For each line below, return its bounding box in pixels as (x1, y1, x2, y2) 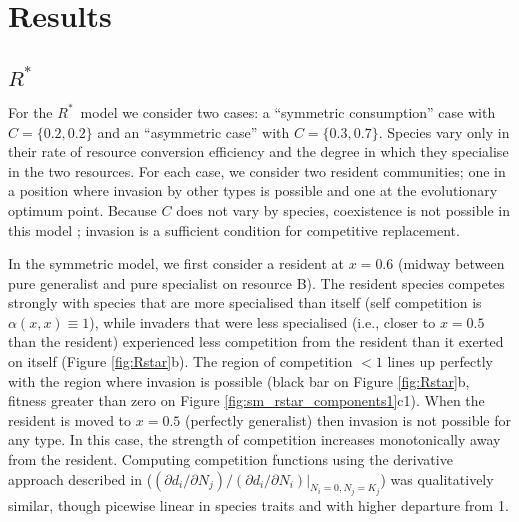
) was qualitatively (380, 468, 494, 489)
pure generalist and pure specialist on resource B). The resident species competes (8, 272, 505, 293)
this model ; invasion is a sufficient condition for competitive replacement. (8, 219, 460, 240)
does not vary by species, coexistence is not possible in (176, 199, 510, 220)
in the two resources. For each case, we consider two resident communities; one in (8, 160, 506, 181)
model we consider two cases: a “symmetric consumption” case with (80, 101, 496, 122)
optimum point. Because (8, 199, 157, 220)
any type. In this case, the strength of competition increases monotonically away (8, 429, 501, 450)
